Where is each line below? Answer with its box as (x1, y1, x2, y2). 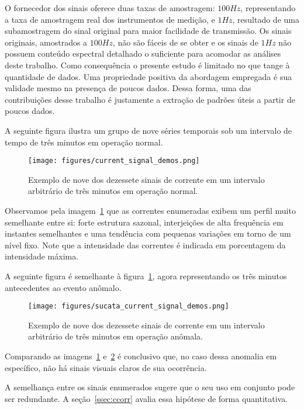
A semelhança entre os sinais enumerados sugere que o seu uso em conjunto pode (5, 381, 295, 393)
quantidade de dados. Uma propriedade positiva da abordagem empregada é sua (5, 70, 292, 82)
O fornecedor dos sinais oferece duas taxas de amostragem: (5, 2, 215, 13)
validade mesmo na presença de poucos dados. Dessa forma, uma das (5, 82, 251, 94)
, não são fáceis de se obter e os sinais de (112, 36, 258, 48)
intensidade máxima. (5, 250, 79, 262)
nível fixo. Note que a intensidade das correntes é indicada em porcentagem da (5, 238, 286, 251)
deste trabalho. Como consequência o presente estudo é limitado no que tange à (5, 58, 290, 71)
